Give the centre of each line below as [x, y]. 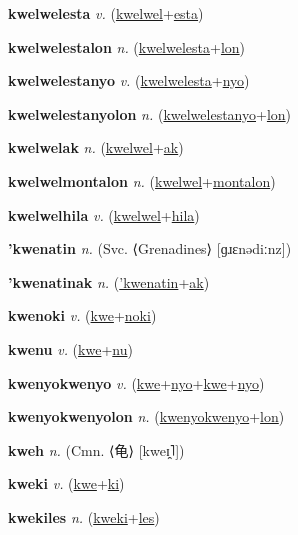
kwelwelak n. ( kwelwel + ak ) [96, 147]
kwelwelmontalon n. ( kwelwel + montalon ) [142, 180]
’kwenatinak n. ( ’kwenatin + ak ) [109, 281]
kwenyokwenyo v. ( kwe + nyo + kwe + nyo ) [136, 382]
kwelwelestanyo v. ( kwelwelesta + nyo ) [129, 80]
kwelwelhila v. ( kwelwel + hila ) [104, 214]
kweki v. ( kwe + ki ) [66, 483]
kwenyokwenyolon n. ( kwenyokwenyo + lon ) [146, 416]
